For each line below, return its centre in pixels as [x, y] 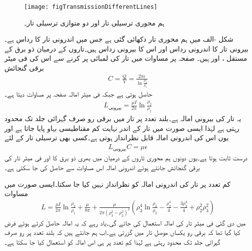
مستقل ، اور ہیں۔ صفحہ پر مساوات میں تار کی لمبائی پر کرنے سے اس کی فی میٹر [126, 58]
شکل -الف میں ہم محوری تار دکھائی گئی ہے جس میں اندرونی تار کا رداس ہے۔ [119, 39]
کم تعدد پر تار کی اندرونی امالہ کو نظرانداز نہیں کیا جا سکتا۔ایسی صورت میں [117, 184]
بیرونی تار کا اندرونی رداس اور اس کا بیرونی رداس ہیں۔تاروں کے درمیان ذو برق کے [126, 48]
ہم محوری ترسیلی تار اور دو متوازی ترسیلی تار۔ [94, 22]
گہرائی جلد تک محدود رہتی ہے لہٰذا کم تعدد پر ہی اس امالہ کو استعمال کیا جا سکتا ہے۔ [113, 241]
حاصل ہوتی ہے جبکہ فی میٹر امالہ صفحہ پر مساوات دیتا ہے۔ [78, 94]
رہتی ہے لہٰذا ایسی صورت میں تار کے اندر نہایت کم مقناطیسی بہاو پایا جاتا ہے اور [122, 128]
